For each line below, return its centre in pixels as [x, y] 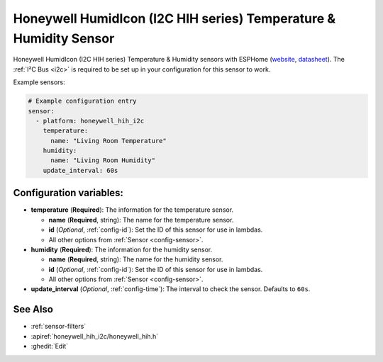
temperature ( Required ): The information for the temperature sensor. [132, 210]
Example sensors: [39, 82]
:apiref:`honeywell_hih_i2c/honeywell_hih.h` [95, 336]
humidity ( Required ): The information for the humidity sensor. [122, 249]
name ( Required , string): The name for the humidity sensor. [136, 259]
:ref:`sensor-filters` [59, 327]
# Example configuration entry [83, 101]
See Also [33, 309]
